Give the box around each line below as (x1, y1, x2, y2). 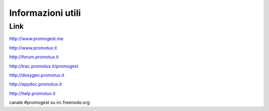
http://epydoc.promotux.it (9, 81, 62, 87)
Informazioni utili (9, 7, 81, 18)
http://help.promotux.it (9, 90, 56, 96)
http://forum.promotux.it (9, 54, 59, 60)
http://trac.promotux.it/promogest (9, 63, 79, 69)
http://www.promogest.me (9, 36, 64, 42)
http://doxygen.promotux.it (9, 72, 65, 78)
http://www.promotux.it (9, 45, 57, 51)
